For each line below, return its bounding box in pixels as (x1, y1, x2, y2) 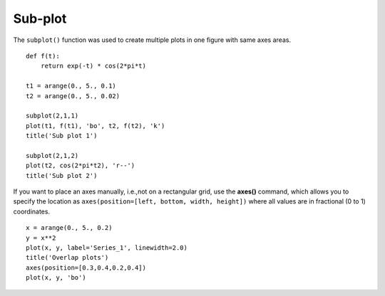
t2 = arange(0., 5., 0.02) (26, 92, 120, 100)
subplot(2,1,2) (26, 152, 79, 159)
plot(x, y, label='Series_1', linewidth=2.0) (26, 243, 188, 252)
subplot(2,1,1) (26, 112, 79, 120)
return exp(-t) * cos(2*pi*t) (40, 62, 146, 70)
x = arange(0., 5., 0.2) (26, 224, 113, 232)
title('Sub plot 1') (26, 132, 98, 140)
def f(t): (26, 52, 60, 60)
